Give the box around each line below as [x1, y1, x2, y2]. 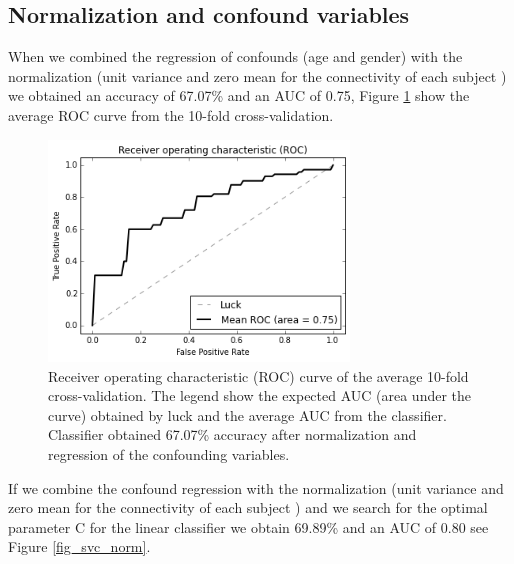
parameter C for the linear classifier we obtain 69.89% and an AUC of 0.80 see [8, 516, 489, 537]
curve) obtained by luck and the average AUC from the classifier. [48, 404, 447, 425]
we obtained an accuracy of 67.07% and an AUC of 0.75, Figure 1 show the [8, 85, 470, 106]
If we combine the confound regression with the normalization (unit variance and [8, 477, 504, 498]
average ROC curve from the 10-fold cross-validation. [8, 104, 334, 125]
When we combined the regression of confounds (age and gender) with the [8, 46, 463, 67]
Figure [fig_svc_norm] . [8, 536, 151, 557]
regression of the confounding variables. [48, 443, 290, 464]
